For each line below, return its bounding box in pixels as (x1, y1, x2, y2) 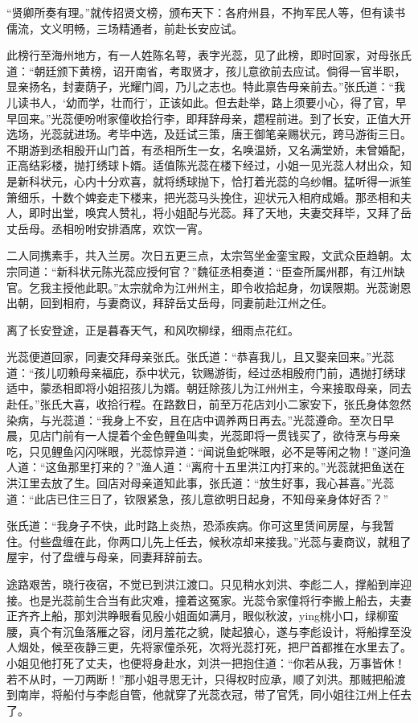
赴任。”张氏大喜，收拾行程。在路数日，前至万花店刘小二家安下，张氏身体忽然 (6, 396, 412, 413)
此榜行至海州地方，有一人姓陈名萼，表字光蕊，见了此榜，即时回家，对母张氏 (6, 47, 412, 64)
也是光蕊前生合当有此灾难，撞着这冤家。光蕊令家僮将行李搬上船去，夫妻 (28, 591, 412, 608)
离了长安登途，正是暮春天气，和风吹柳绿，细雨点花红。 (6, 321, 299, 338)
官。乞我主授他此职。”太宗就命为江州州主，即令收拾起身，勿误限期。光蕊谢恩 (6, 278, 412, 295)
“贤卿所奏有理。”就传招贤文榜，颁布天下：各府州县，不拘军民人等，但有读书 (6, 4, 406, 20)
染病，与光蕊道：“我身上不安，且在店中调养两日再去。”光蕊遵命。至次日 (6, 411, 383, 428)
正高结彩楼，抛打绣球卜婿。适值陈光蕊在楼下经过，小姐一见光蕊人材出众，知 (6, 157, 412, 174)
